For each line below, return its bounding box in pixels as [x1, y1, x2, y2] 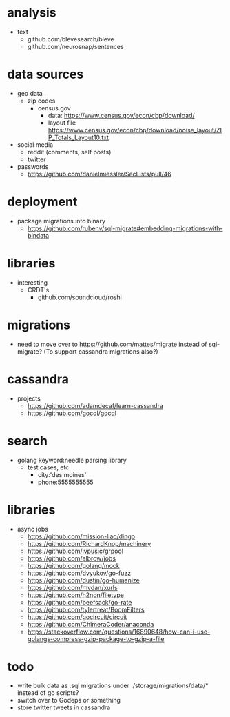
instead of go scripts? [17, 689, 79, 697]
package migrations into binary [17, 216, 105, 225]
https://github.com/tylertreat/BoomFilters [27, 605, 145, 614]
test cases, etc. [27, 463, 71, 472]
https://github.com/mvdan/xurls [27, 583, 118, 592]
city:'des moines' [37, 470, 87, 478]
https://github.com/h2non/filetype [27, 591, 124, 599]
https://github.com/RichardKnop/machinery [27, 539, 151, 547]
